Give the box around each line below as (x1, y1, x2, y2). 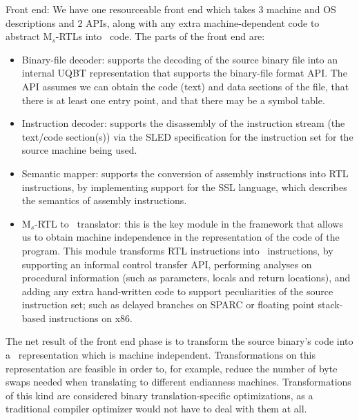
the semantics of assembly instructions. (21, 193, 187, 208)
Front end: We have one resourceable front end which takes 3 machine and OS (6, 2, 336, 16)
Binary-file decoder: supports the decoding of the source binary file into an (21, 52, 338, 66)
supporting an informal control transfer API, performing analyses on (21, 257, 312, 271)
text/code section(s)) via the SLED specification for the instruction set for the (21, 129, 353, 143)
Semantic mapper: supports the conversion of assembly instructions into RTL (21, 166, 349, 180)
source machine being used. (21, 143, 137, 157)
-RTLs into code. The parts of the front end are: (55, 29, 265, 43)
